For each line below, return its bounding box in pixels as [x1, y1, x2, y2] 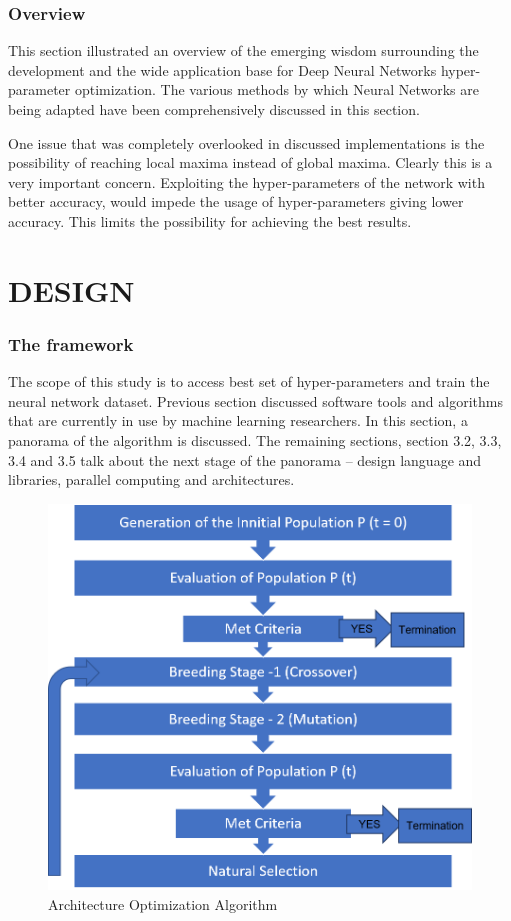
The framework [8, 331, 134, 356]
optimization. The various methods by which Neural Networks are [74, 79, 480, 100]
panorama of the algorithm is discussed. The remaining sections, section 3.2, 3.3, [8, 429, 502, 450]
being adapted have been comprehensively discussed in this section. [8, 99, 420, 119]
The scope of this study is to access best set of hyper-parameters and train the [8, 371, 490, 392]
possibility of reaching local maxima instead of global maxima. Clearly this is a [8, 152, 493, 173]
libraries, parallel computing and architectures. [8, 469, 295, 490]
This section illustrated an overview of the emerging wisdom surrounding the [8, 40, 479, 61]
